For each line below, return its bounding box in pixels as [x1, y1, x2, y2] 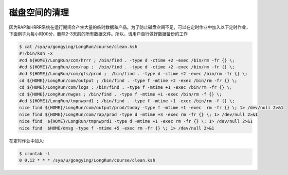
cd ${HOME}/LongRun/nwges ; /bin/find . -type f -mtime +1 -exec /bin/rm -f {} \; [19, 91, 222, 97]
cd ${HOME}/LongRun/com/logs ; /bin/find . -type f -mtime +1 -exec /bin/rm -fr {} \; [19, 85, 233, 90]
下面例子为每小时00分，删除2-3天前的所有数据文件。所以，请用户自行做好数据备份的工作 [9, 31, 188, 36]
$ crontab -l [19, 151, 51, 156]
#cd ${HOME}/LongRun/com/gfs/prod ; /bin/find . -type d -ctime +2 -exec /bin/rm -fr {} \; [19, 71, 248, 77]
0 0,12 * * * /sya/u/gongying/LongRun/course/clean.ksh [19, 158, 156, 163]
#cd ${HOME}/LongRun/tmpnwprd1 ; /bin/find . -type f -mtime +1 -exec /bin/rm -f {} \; [19, 98, 235, 104]
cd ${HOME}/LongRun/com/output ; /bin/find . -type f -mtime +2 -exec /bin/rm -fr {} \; [19, 78, 238, 83]
